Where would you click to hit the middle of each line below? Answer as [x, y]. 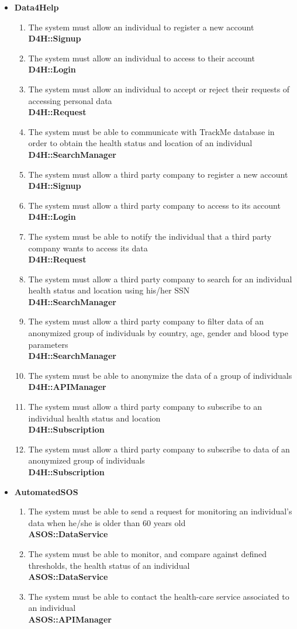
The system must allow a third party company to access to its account [154, 205]
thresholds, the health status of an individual [109, 565]
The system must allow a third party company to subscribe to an [145, 407]
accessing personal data [70, 100]
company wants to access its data [88, 248]
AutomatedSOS [46, 491]
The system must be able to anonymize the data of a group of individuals [160, 375]
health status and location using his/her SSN [109, 290]
